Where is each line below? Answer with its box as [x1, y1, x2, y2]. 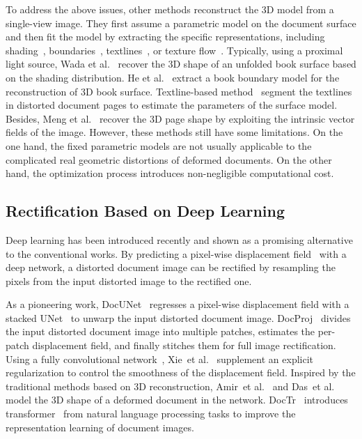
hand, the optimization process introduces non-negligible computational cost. [6, 166, 334, 180]
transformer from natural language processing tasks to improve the [6, 406, 296, 421]
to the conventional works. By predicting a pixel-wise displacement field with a [6, 246, 347, 261]
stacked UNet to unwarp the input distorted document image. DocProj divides [6, 310, 351, 325]
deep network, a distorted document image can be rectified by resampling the [6, 260, 336, 275]
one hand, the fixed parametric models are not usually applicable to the [6, 138, 312, 153]
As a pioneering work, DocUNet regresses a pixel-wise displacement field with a [6, 297, 349, 311]
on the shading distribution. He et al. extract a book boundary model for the [6, 70, 340, 84]
